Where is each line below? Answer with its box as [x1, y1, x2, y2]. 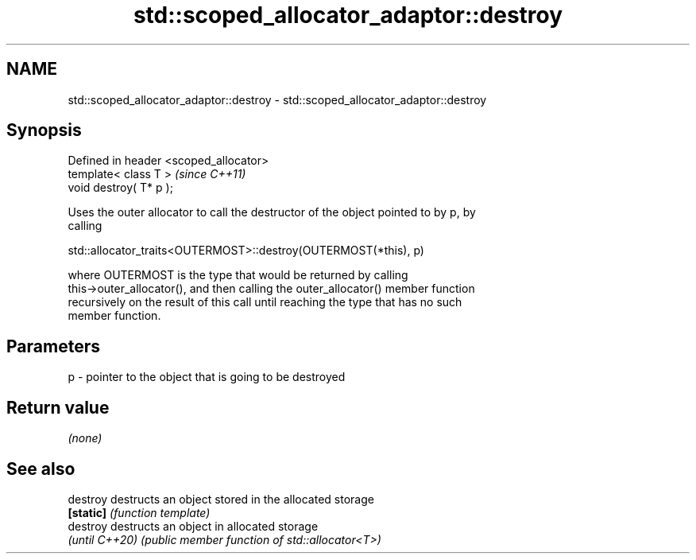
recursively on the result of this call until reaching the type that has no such [68, 295, 462, 309]
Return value [6, 397, 110, 418]
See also [6, 458, 75, 479]
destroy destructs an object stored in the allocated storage [68, 492, 374, 506]
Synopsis [6, 120, 82, 141]
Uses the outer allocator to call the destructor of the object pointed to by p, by [68, 205, 476, 220]
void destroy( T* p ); [68, 181, 173, 195]
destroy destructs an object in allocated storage [68, 519, 319, 533]
